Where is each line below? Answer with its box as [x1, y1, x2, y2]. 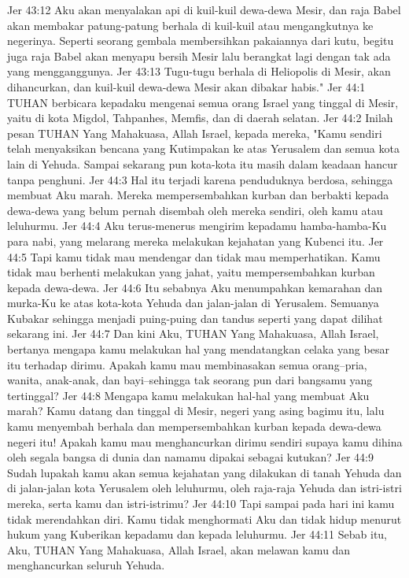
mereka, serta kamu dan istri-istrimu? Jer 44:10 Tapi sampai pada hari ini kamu [7, 495, 395, 511]
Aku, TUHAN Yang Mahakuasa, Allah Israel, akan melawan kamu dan [7, 541, 351, 558]
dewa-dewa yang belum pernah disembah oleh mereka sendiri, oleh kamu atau [7, 202, 383, 218]
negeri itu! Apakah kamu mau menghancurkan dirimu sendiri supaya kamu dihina [7, 433, 403, 450]
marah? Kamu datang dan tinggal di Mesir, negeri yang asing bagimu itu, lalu [7, 402, 385, 419]
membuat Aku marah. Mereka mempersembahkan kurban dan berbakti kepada [7, 187, 389, 203]
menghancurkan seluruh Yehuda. [7, 557, 165, 573]
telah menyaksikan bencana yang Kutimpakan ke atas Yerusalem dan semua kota [7, 140, 400, 157]
